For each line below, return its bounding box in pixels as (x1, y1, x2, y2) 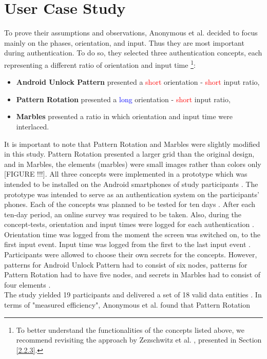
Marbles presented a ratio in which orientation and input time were (16, 111, 233, 122)
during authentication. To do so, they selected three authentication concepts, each (4, 47, 262, 58)
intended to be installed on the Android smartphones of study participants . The (4, 178, 258, 189)
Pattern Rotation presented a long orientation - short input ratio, (16, 93, 231, 104)
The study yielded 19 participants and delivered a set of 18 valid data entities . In (4, 289, 262, 300)
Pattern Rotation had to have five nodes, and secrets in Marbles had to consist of (4, 269, 261, 280)
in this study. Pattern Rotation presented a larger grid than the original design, (4, 148, 255, 159)
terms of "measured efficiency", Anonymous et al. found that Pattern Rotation (4, 299, 251, 310)
